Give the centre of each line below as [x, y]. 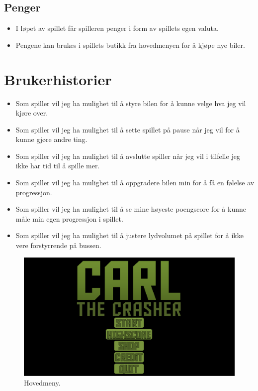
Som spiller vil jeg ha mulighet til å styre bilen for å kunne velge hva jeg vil [131, 103]
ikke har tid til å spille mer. [58, 166]
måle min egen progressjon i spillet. [69, 218]
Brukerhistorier [58, 79]
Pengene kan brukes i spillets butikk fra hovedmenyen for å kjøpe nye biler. [130, 45]
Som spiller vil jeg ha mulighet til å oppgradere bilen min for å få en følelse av [135, 183]
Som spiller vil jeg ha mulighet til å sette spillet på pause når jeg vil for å [128, 129]
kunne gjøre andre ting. [51, 139]
